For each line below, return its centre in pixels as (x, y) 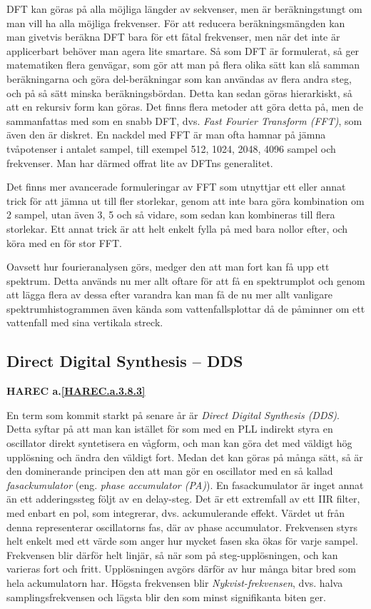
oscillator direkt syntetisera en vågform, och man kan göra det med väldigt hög (179, 443)
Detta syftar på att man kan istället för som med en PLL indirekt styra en (170, 429)
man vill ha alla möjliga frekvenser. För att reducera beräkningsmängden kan (176, 22)
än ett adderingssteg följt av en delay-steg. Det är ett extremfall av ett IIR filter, (183, 499)
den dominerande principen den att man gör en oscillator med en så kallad (170, 471)
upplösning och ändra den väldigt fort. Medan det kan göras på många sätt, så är (185, 457)
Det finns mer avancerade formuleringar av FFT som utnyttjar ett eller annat (176, 187)
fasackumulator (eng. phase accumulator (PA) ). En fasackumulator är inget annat (185, 484)
